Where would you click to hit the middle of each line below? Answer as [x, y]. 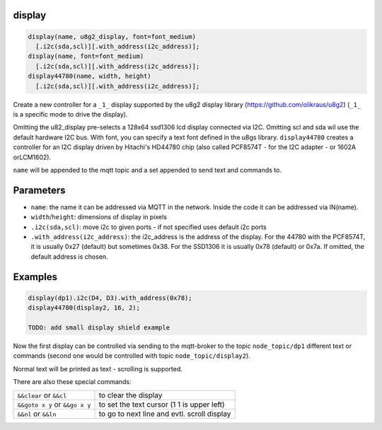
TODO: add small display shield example [99, 327]
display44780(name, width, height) [89, 76]
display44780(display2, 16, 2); [84, 308]
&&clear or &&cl [42, 395]
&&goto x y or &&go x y [54, 405]
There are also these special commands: [72, 382]
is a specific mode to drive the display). [70, 114]
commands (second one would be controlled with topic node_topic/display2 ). [132, 356]
